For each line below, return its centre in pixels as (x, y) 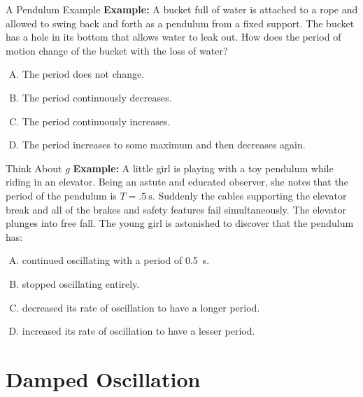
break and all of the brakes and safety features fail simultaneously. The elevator (176, 209)
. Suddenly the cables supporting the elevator (249, 195)
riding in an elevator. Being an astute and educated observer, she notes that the (177, 182)
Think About (34, 168)
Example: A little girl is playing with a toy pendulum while (203, 168)
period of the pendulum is (61, 195)
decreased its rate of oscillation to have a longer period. (141, 307)
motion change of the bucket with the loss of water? (117, 50)
